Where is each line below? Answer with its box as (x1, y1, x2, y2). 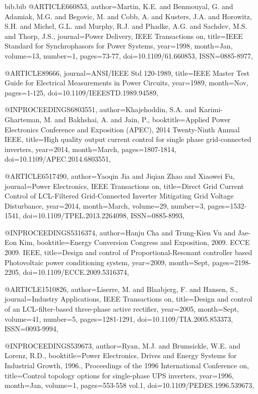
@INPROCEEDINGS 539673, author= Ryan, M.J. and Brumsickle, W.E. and (5, 340, 240, 351)
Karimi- (199, 104, 223, 115)
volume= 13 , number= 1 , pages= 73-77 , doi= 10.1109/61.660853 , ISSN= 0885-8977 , (5, 50, 253, 61)
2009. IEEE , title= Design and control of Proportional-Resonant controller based (5, 247, 252, 258)
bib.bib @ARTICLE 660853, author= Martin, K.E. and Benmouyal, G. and (5, 1, 233, 11)
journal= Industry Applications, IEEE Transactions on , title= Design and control (5, 293, 252, 304)
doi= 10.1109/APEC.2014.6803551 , (5, 154, 111, 164)
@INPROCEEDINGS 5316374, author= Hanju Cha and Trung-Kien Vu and (5, 227, 236, 237)
